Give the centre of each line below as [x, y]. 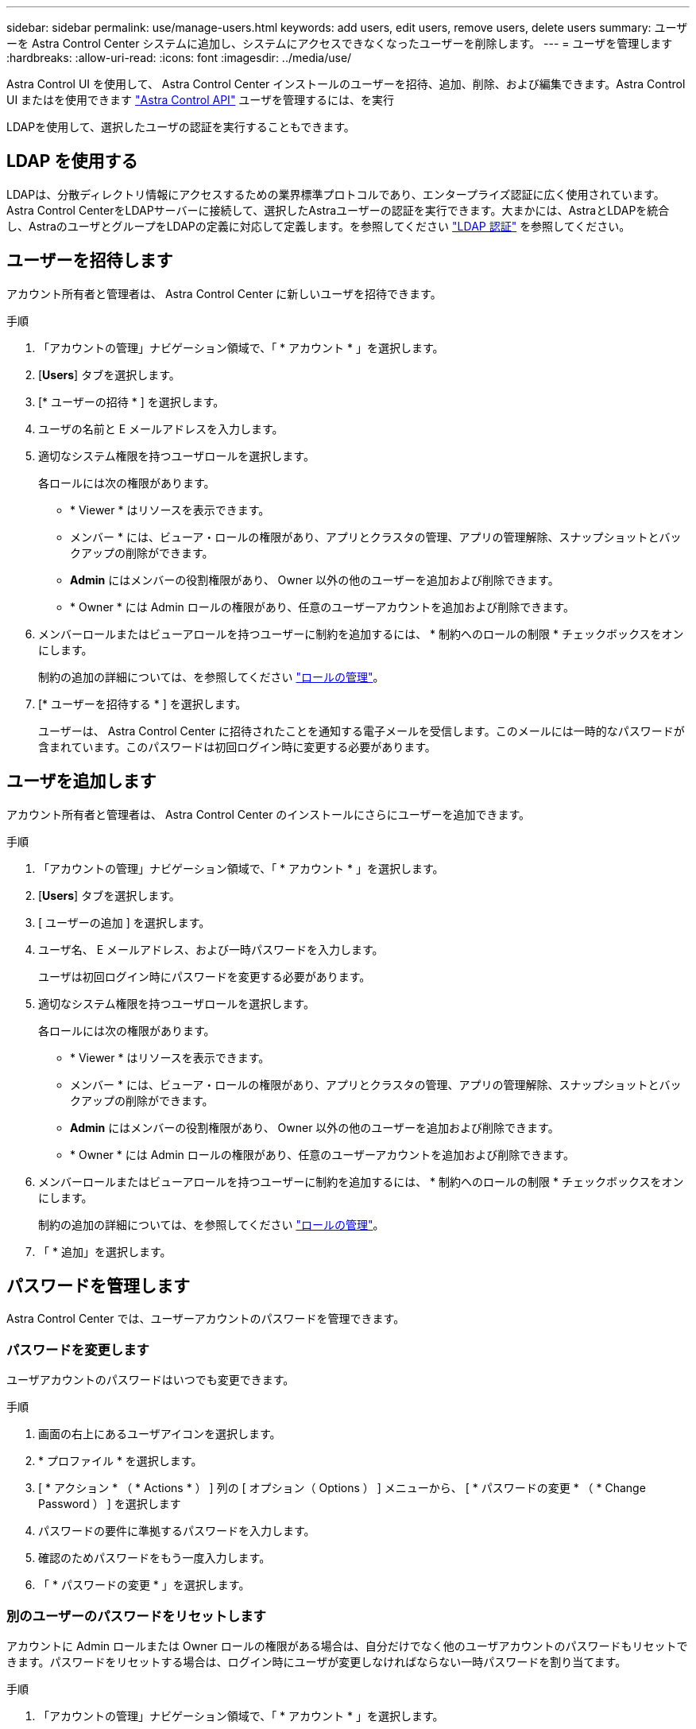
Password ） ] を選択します [110, 1504]
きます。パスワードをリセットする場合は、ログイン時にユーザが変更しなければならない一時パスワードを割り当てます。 [317, 1661]
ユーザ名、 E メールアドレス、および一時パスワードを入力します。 [211, 949]
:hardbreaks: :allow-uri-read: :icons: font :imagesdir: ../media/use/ [179, 58]
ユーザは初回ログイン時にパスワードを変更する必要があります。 [205, 976]
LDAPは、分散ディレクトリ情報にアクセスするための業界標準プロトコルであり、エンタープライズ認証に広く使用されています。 [336, 194]
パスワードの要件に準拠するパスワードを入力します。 [177, 1531]
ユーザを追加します [81, 781]
